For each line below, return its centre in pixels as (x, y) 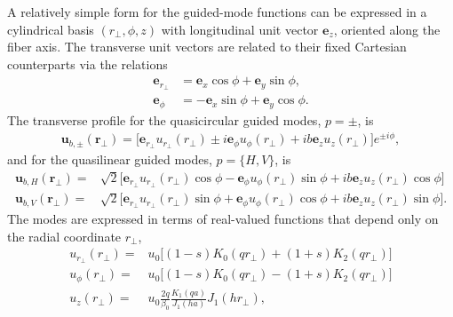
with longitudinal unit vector (240, 29)
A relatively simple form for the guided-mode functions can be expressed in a (217, 12)
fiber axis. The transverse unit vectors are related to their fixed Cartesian (207, 47)
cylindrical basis (51, 29)
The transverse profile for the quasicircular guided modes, (164, 119)
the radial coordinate (64, 236)
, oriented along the (387, 29)
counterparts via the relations (87, 63)
